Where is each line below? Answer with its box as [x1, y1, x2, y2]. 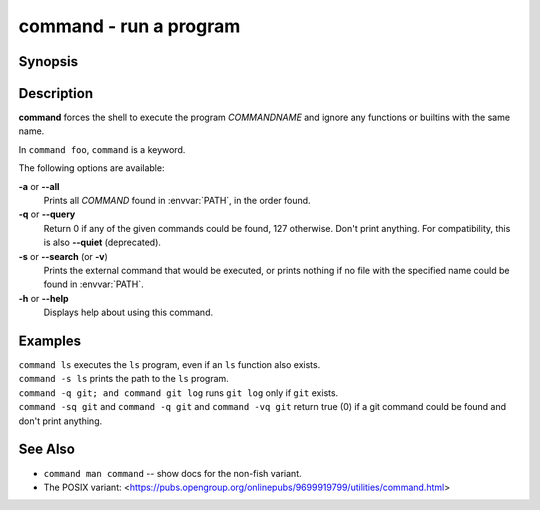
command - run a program [18, 15, 241, 37]
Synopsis [18, 53, 79, 70]
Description [18, 85, 94, 102]
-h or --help [18, 292, 69, 304]
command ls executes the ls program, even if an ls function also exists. [18, 359, 321, 371]
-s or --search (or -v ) [18, 250, 109, 262]
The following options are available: [18, 162, 165, 174]
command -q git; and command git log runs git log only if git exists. [18, 386, 339, 399]
